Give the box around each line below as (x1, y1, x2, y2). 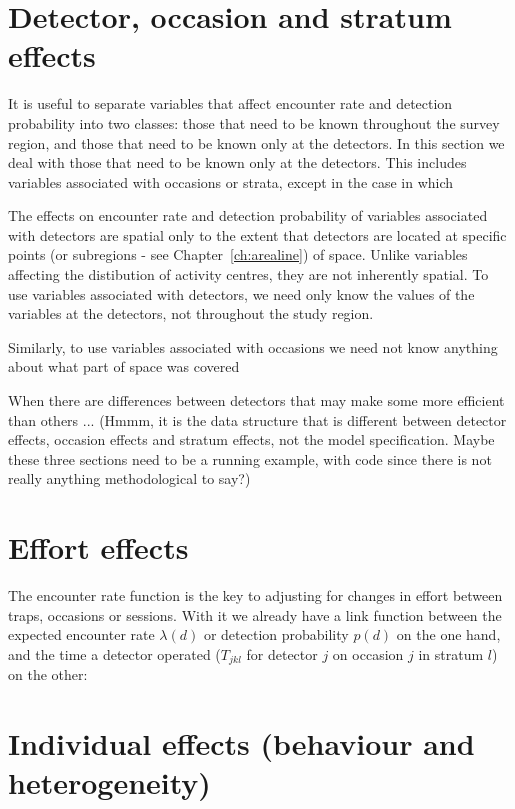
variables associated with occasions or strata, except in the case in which (8, 171, 454, 192)
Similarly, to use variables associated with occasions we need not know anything (8, 336, 498, 357)
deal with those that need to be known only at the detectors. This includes (8, 152, 467, 173)
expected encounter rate (8, 624, 155, 645)
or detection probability (203, 624, 349, 645)
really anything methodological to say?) (8, 468, 251, 489)
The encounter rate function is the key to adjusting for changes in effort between (8, 585, 503, 606)
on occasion (332, 643, 404, 664)
